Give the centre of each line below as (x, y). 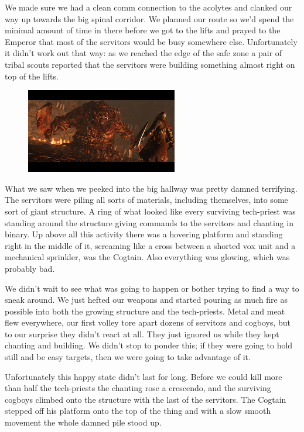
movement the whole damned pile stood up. (83, 422)
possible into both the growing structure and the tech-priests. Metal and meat (145, 311)
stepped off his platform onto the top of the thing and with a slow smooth (138, 411)
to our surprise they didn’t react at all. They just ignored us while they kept (142, 333)
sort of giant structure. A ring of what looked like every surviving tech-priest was (150, 211)
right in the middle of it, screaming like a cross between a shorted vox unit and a (150, 245)
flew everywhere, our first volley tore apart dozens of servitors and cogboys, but (148, 322)
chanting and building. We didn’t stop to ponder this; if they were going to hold (149, 345)
